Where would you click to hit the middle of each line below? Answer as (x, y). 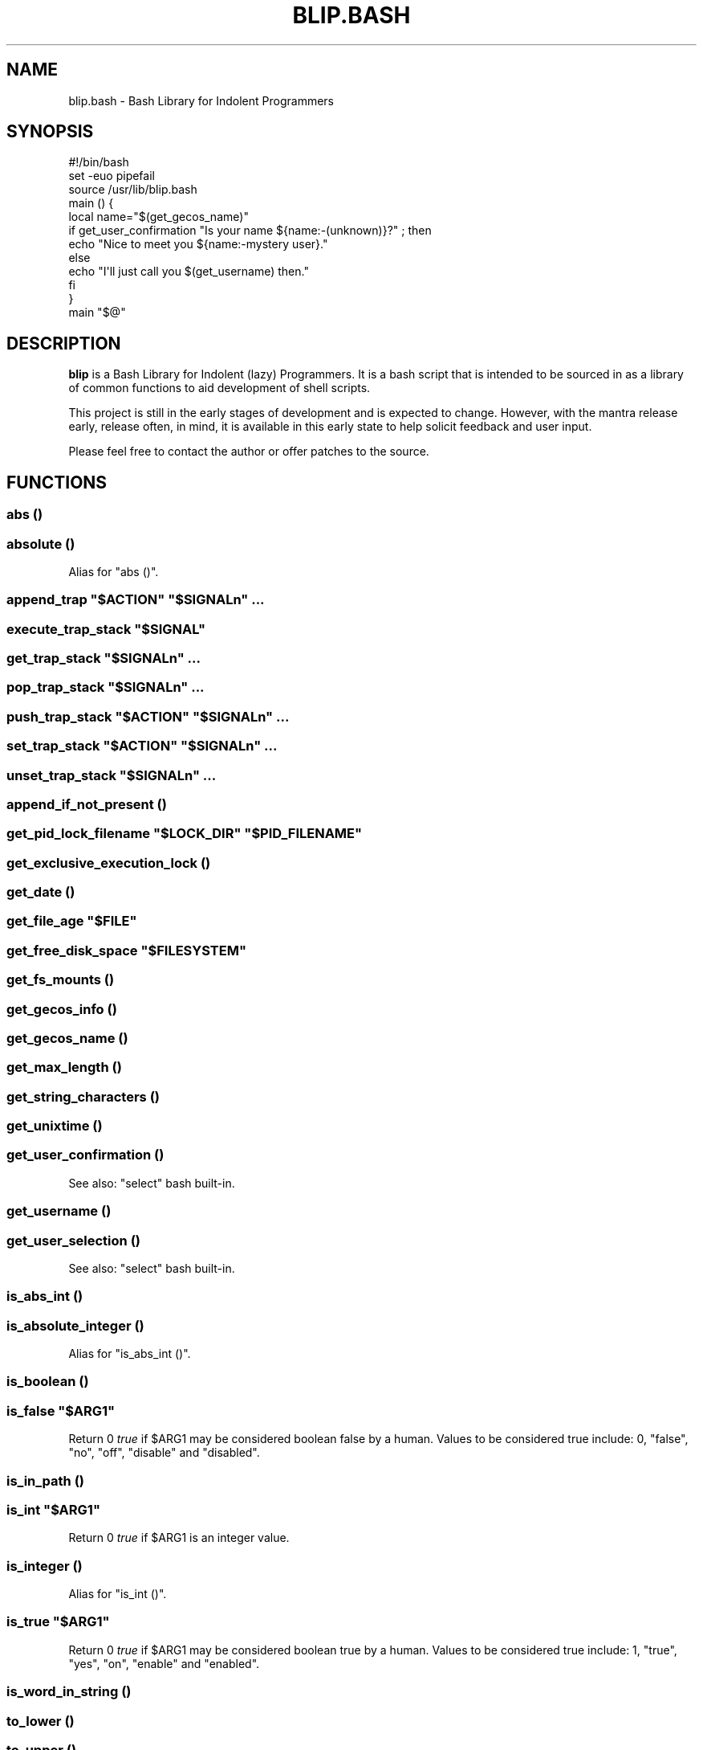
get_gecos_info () (62, 1009)
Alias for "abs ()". (114, 571)
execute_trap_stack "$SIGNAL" (106, 629)
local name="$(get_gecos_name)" (158, 217)
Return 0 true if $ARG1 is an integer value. (179, 1538)
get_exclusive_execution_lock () (109, 863)
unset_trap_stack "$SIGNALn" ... (112, 775)
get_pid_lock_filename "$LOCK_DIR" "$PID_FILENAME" (185, 834)
